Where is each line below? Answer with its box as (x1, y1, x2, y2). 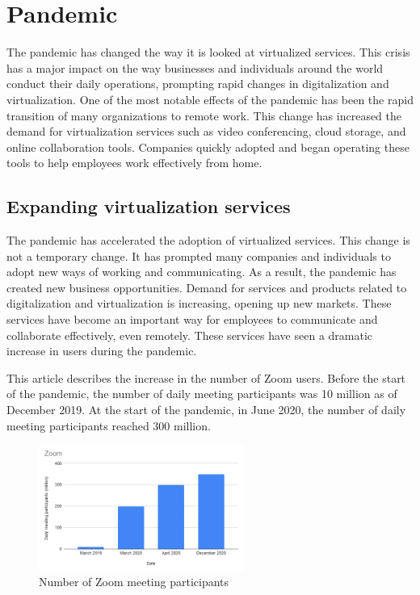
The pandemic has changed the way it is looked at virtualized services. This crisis (6, 44, 410, 61)
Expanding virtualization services (6, 194, 291, 219)
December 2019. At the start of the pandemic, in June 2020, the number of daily (6, 401, 406, 418)
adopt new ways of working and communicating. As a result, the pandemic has (6, 263, 397, 280)
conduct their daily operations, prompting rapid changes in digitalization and (6, 75, 389, 92)
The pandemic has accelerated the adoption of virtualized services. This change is (6, 232, 410, 249)
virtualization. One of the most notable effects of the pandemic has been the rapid (6, 90, 414, 107)
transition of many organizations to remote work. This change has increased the (6, 107, 402, 124)
